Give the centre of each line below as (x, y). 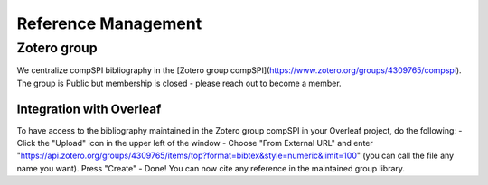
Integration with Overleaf (89, 109)
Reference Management (109, 23)
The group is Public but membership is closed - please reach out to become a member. (179, 83)
